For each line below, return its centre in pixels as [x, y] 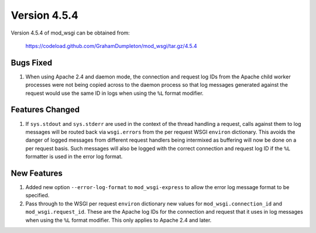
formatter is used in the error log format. [74, 157]
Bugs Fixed [32, 62]
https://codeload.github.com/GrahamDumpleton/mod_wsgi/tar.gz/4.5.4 [111, 46]
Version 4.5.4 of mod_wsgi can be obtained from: [70, 33]
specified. [37, 196]
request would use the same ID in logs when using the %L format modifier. [115, 93]
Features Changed [45, 110]
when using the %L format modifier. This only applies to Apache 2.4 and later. [118, 220]
